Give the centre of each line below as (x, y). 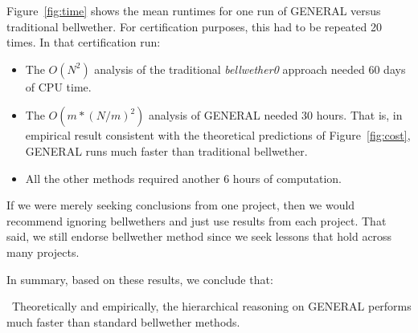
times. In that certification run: (84, 42)
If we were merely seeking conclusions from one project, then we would (181, 205)
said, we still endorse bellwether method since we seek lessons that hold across (199, 236)
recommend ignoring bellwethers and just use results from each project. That (197, 220)
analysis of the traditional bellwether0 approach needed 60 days (250, 69)
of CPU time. (58, 86)
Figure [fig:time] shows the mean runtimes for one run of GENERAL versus (194, 10)
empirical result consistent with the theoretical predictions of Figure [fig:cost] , (218, 135)
